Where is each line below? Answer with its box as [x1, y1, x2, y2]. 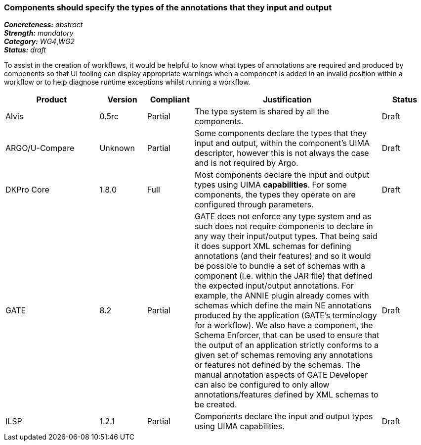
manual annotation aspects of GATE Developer [194, 370, 368, 380]
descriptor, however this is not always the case [194, 148, 369, 158]
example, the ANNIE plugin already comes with [194, 291, 369, 301]
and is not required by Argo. [194, 158, 298, 168]
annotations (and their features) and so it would [194, 251, 371, 261]
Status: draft [4, 46, 46, 54]
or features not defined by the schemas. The [194, 360, 360, 370]
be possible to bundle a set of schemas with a [194, 261, 366, 271]
